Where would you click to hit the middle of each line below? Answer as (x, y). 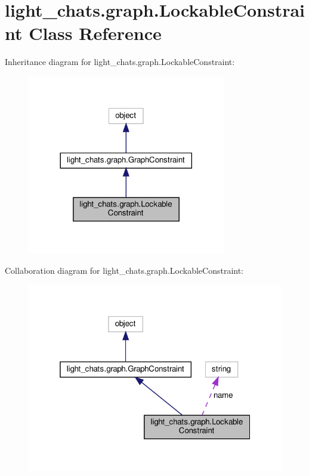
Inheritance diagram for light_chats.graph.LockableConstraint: (120, 62)
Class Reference (95, 33)
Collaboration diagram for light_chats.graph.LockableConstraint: (124, 270)
